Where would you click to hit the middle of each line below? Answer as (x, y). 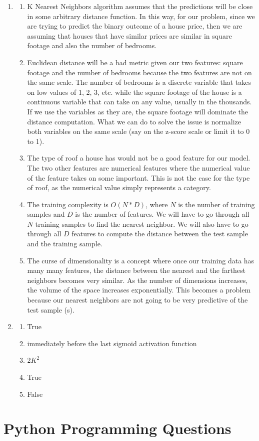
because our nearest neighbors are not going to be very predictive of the (137, 300)
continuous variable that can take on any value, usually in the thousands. (139, 102)
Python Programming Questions (117, 428)
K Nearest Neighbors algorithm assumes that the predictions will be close (140, 6)
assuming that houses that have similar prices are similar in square (129, 35)
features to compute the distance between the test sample (160, 234)
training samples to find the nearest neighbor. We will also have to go (142, 224)
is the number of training (216, 204)
